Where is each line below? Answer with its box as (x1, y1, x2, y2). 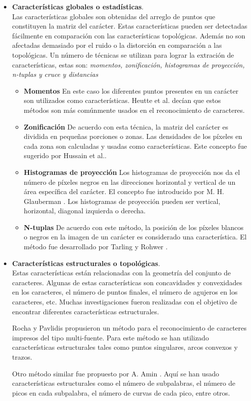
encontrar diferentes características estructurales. (12, 306, 159, 316)
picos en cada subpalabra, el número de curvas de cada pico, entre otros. (12, 387, 230, 398)
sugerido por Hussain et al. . (24, 150, 107, 161)
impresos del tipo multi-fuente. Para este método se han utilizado (12, 332, 209, 342)
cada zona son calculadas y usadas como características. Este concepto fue (24, 140, 247, 151)
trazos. (12, 352, 32, 362)
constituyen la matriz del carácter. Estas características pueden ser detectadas (12, 21, 248, 31)
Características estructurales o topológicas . (12, 258, 160, 268)
